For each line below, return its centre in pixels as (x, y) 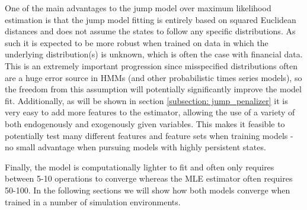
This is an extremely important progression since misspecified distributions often (151, 65)
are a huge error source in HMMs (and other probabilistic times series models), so (153, 77)
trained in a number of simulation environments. (93, 201)
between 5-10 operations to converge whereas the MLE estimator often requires (149, 178)
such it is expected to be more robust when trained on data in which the (137, 42)
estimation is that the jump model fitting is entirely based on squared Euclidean (151, 19)
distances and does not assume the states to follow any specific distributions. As (150, 31)
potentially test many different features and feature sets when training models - (149, 135)
